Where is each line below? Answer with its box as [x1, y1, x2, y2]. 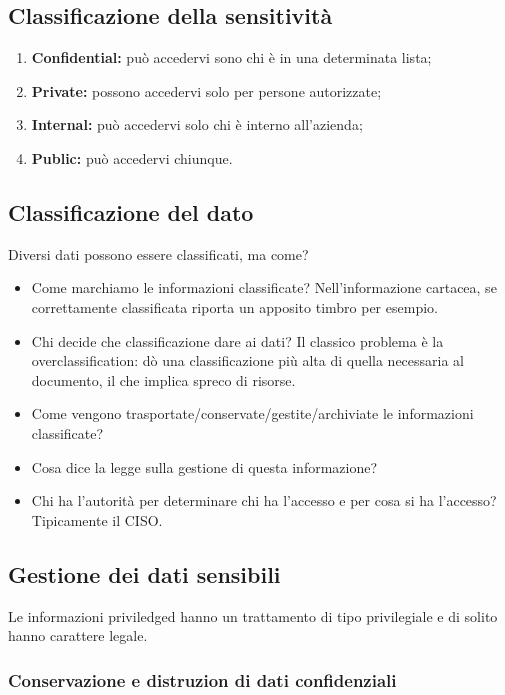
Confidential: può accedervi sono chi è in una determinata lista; [31, 47, 432, 68]
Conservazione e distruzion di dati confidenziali [8, 667, 397, 692]
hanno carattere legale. [8, 625, 148, 646]
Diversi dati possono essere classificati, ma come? [8, 243, 309, 264]
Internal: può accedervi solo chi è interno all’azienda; [31, 114, 363, 135]
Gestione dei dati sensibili [8, 558, 281, 589]
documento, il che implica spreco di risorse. [31, 369, 296, 390]
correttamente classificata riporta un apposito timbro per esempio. [31, 296, 438, 317]
